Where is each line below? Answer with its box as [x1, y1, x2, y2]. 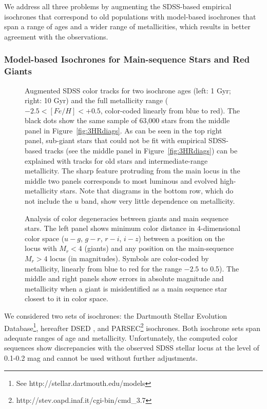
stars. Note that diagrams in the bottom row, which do [60, 185, 234, 196]
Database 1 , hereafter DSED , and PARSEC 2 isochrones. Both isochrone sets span [4, 321, 260, 333]
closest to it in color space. [25, 293, 108, 304]
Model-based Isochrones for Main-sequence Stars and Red [4, 53, 250, 66]
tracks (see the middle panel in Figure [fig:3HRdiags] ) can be [44, 145, 238, 156]
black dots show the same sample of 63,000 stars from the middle [25, 115, 230, 126]
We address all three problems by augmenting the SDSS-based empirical [4, 1, 232, 11]
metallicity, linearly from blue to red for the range [25, 263, 182, 274]
